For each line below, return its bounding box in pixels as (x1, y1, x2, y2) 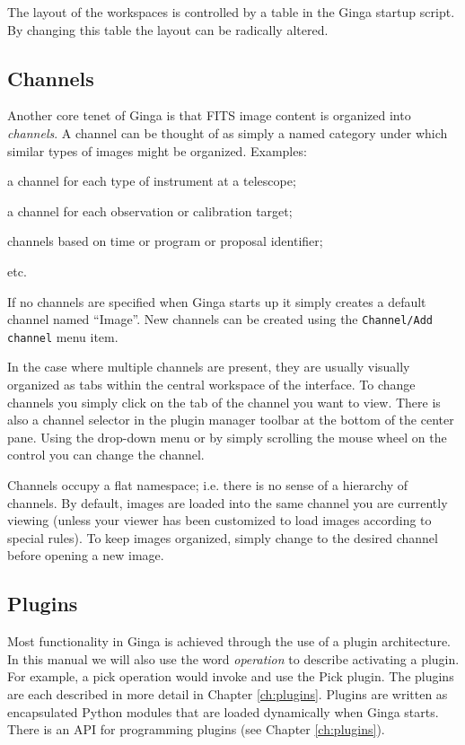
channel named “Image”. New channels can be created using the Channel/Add (7, 310, 433, 329)
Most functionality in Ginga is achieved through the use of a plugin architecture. (7, 632, 451, 651)
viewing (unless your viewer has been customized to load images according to (7, 511, 432, 530)
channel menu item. (7, 327, 118, 346)
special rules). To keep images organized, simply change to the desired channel (7, 528, 438, 547)
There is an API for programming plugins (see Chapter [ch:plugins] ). (7, 720, 385, 739)
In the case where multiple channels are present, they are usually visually (7, 357, 410, 376)
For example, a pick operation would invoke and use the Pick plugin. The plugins (7, 667, 454, 686)
